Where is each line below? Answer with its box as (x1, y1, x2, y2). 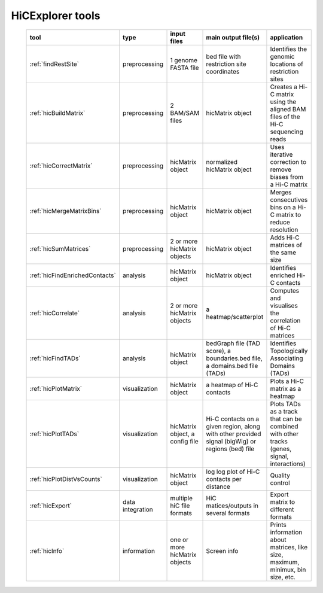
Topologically (270, 346, 308, 355)
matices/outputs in (206, 501, 258, 510)
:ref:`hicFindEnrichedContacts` (29, 271, 116, 279)
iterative (270, 150, 293, 159)
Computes (270, 286, 300, 294)
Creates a (270, 83, 297, 91)
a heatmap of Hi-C (206, 381, 258, 389)
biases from (270, 172, 304, 181)
